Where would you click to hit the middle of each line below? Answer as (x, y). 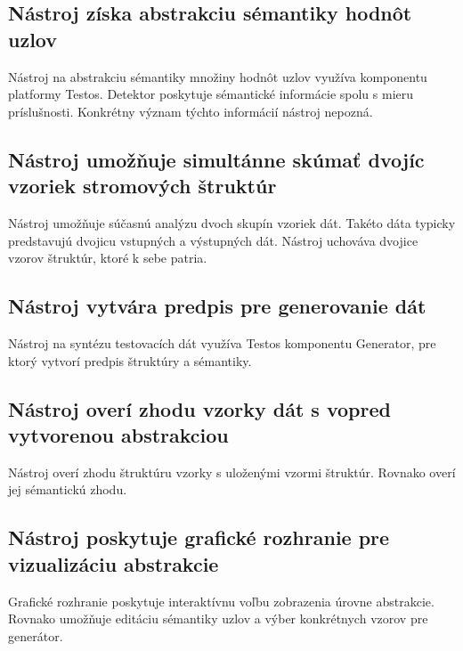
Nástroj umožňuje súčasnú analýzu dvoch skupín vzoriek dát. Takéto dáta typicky (232, 222)
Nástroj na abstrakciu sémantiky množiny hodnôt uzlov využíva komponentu (218, 76)
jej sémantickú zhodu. (68, 489)
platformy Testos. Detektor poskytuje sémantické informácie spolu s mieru (211, 94)
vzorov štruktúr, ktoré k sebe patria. (108, 258)
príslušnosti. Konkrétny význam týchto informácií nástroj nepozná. (191, 111)
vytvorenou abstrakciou (118, 434)
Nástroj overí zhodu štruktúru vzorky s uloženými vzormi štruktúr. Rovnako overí (232, 472)
